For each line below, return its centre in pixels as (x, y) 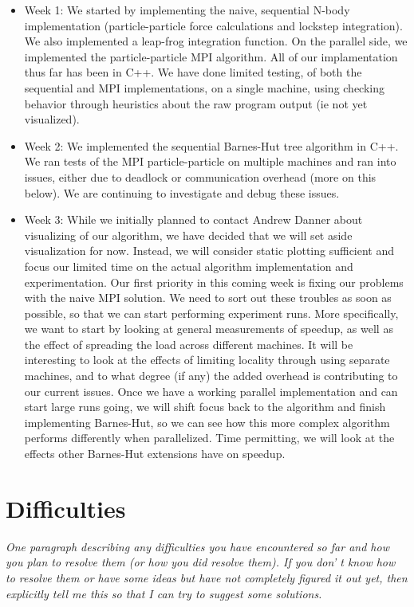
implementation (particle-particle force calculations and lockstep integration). (213, 25)
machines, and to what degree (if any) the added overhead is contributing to (211, 376)
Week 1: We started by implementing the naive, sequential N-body (187, 10)
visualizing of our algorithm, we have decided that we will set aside (188, 235)
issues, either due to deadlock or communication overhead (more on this (200, 176)
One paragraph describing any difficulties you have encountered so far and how (197, 546)
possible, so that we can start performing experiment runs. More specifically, (211, 313)
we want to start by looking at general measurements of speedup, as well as (209, 329)
